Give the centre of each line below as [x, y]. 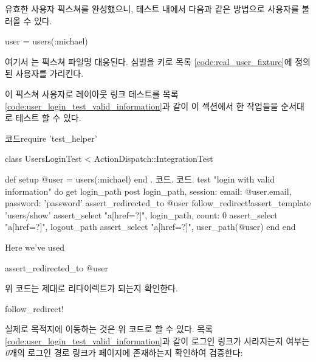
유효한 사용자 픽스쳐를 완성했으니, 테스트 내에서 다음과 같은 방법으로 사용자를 [152, 9]
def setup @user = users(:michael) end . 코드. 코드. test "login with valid [140, 179]
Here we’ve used [35, 247]
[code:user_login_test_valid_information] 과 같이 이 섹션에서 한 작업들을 [142, 106]
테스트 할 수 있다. [48, 118]
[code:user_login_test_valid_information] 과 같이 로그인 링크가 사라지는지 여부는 [157, 340]
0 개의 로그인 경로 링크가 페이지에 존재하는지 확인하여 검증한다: [124, 353]
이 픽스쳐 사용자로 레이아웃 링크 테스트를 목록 [92, 93]
